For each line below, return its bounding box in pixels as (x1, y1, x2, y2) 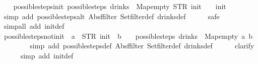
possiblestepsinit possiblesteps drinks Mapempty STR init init (13, 1, 226, 11)
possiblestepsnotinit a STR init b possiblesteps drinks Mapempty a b (4, 30, 252, 41)
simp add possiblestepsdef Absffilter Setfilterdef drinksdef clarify (30, 40, 254, 51)
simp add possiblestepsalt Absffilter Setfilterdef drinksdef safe (4, 11, 220, 21)
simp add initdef (20, 50, 74, 60)
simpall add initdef (4, 21, 64, 31)
